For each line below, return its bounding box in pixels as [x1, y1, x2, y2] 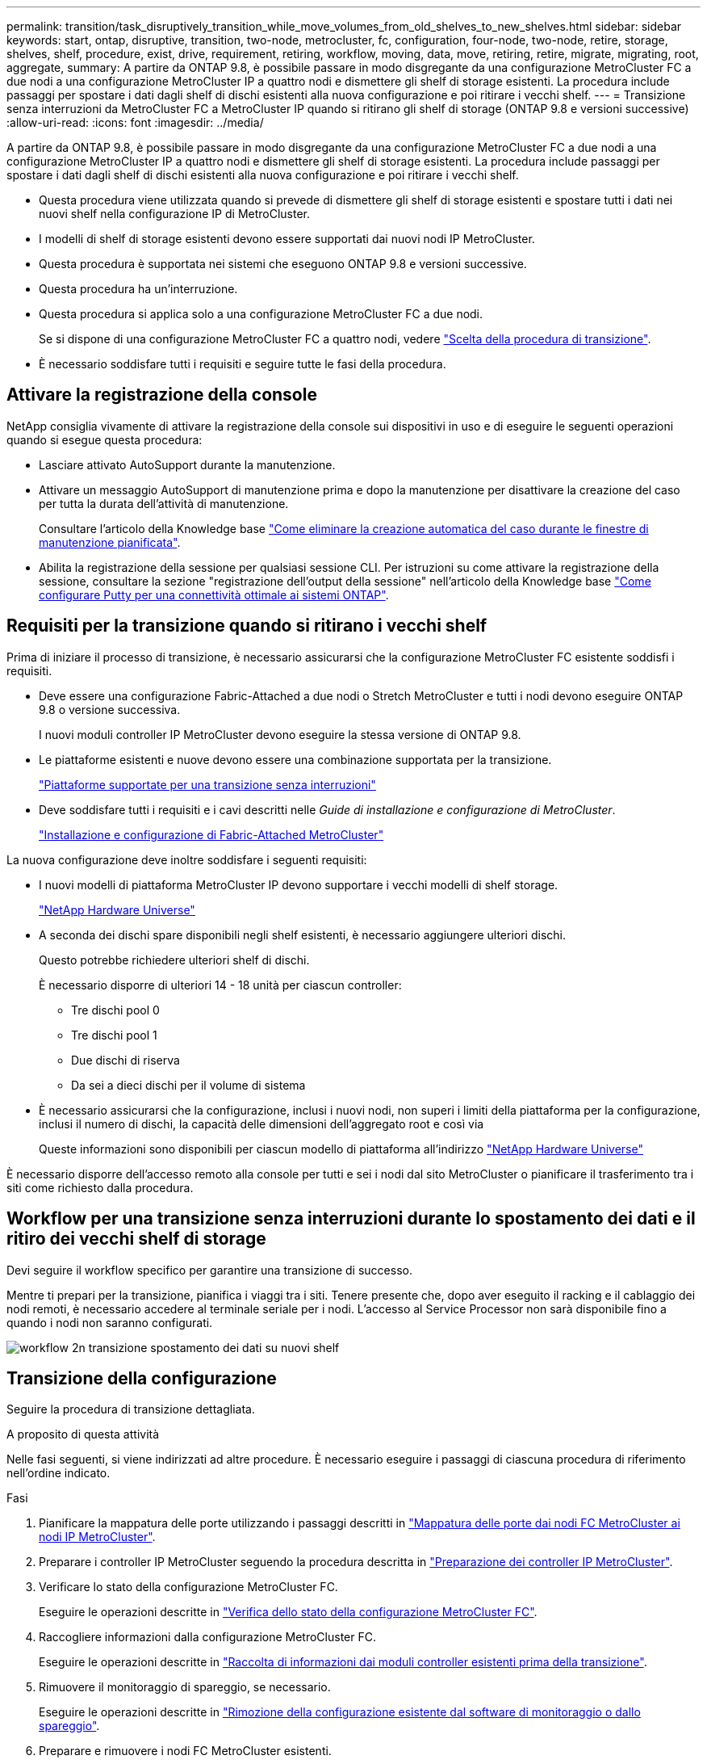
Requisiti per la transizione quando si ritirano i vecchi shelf [6, 615, 487, 636]
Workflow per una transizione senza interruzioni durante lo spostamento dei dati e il [6, 1208, 696, 1229]
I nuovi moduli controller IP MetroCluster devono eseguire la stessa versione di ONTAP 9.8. [39, 727, 521, 741]
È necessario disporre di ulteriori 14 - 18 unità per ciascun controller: [39, 977, 402, 992]
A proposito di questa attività [6, 1427, 160, 1442]
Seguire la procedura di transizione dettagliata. [6, 1402, 255, 1417]
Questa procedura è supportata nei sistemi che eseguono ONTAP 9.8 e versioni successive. [39, 257, 527, 271]
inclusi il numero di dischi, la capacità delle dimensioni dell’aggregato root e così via [39, 1116, 484, 1131]
